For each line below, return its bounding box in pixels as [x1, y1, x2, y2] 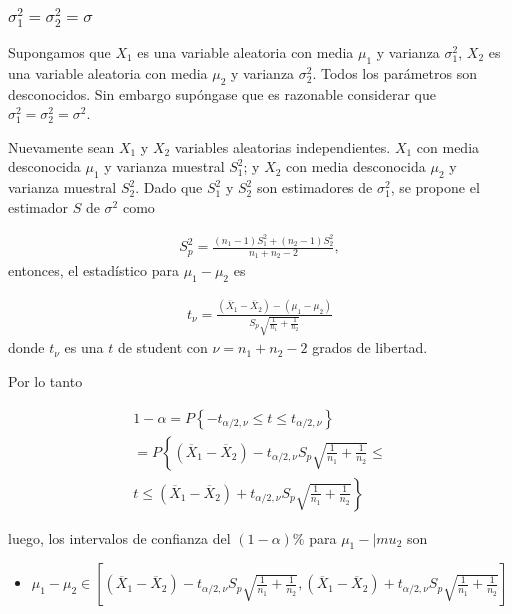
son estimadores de [256, 177, 373, 198]
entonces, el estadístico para [8, 260, 179, 281]
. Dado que [135, 177, 203, 198]
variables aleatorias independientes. [174, 136, 391, 157]
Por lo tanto [8, 370, 83, 391]
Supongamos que [8, 41, 111, 62]
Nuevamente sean [8, 136, 115, 157]
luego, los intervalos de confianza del [8, 527, 231, 548]
